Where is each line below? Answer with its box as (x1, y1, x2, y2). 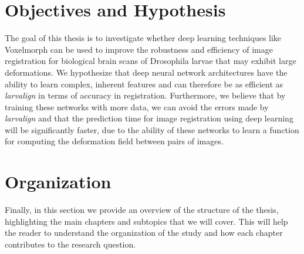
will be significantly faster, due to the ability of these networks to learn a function (5, 123, 299, 136)
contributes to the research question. (5, 238, 136, 250)
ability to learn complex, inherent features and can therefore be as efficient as (5, 77, 283, 90)
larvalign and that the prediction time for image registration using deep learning (5, 112, 293, 124)
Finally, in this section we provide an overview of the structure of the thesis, (5, 204, 279, 216)
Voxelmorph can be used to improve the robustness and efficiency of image (5, 43, 273, 55)
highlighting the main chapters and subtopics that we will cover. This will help (5, 215, 288, 227)
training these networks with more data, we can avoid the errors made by (5, 100, 269, 113)
